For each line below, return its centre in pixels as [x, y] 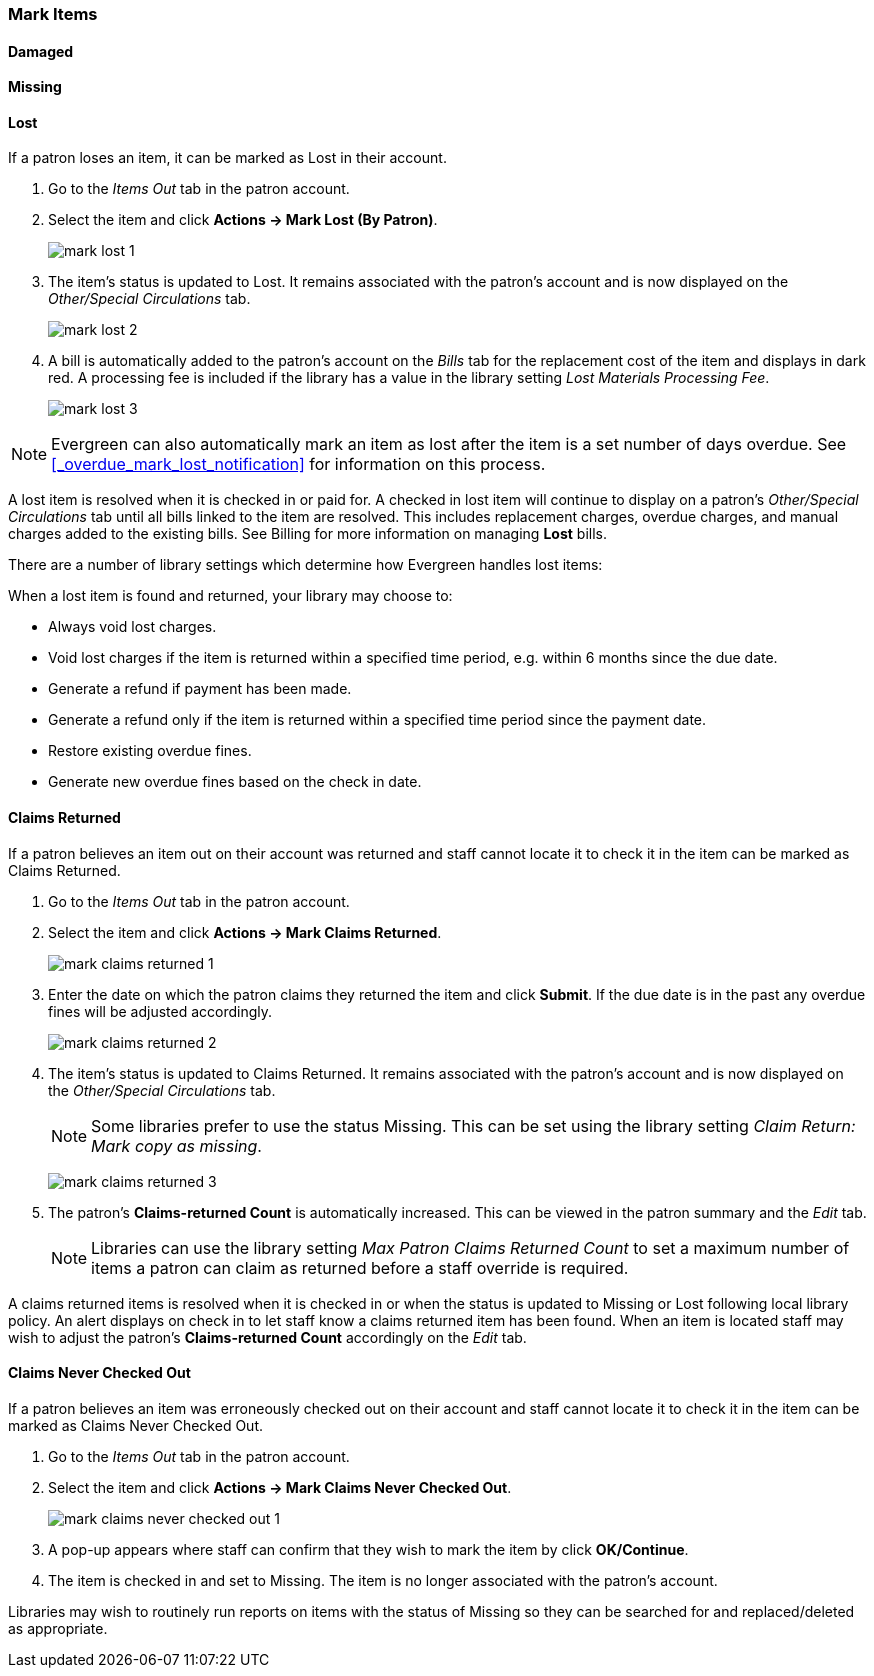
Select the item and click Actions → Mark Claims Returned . [245, 932]
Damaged [41, 51]
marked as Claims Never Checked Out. [136, 1425]
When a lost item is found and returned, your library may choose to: [230, 596]
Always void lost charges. [132, 627]
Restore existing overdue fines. [150, 751]
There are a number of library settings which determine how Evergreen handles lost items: [305, 565]
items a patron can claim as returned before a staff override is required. [360, 1267]
